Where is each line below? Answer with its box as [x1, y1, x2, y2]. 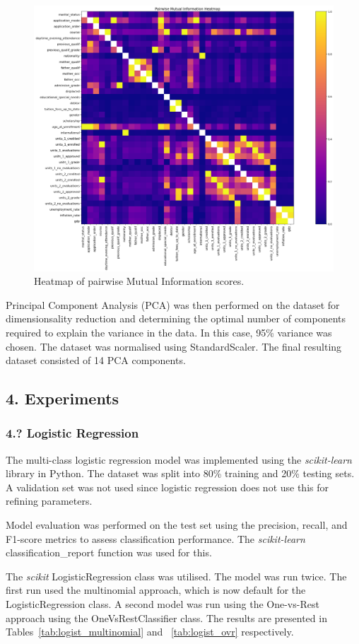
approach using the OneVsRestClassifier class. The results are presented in [6, 610, 327, 625]
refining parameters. [6, 493, 93, 508]
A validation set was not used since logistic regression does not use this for [6, 479, 329, 494]
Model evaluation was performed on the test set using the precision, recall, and [6, 517, 348, 532]
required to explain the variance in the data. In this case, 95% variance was [6, 324, 332, 339]
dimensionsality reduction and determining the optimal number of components [6, 311, 346, 326]
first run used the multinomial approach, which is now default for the [6, 582, 306, 597]
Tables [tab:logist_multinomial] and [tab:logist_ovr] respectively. [6, 624, 294, 639]
